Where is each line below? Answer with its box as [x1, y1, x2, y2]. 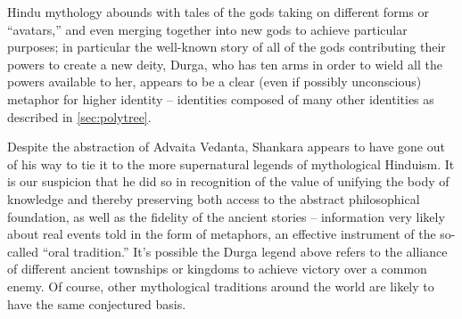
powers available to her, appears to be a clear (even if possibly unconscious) [7, 72, 422, 91]
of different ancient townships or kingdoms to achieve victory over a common [7, 259, 427, 278]
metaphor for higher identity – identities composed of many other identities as [7, 89, 434, 108]
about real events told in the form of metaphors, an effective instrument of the [7, 225, 436, 243]
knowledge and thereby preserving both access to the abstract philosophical [7, 189, 420, 208]
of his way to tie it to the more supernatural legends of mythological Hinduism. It [7, 154, 455, 173]
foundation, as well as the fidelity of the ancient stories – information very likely [7, 207, 445, 225]
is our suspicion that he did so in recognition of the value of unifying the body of [7, 172, 450, 191]
